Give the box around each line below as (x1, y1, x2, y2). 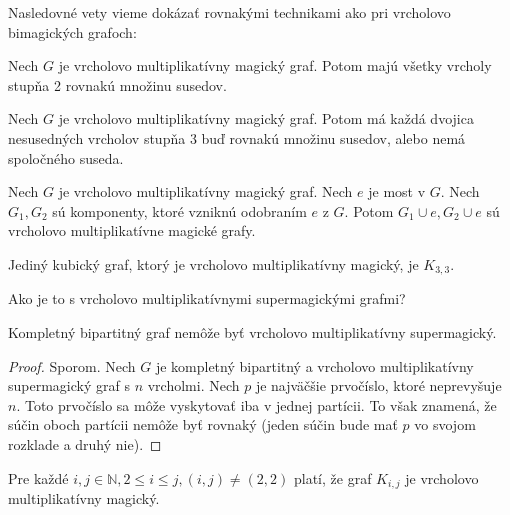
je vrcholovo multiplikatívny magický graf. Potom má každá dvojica (58, 108, 474, 129)
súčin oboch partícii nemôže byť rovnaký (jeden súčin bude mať (8, 414, 398, 435)
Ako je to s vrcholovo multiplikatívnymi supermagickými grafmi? (8, 288, 406, 309)
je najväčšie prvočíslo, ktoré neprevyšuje (255, 375, 502, 396)
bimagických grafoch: (8, 21, 137, 42)
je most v (368, 181, 426, 202)
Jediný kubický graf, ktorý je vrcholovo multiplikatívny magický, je (8, 253, 419, 274)
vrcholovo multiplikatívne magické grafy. (8, 220, 256, 241)
